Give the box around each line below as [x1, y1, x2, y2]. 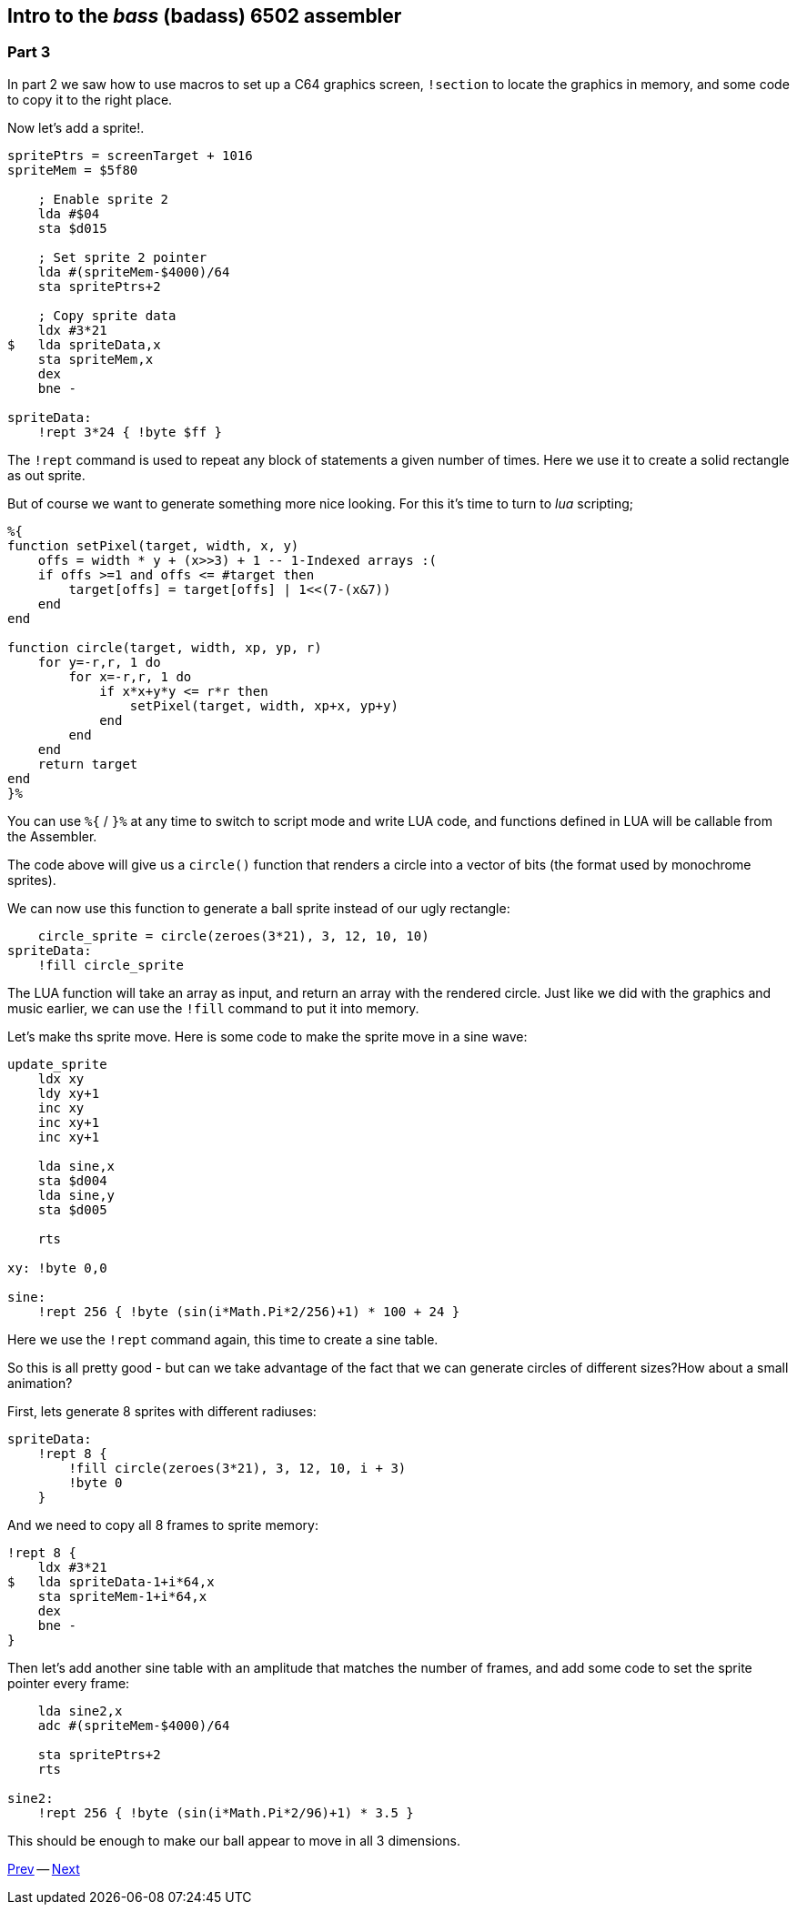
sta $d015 [37, 220, 107, 236]
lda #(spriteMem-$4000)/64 [37, 264, 230, 279]
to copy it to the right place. [7, 91, 173, 107]
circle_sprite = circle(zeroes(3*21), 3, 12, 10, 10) [37, 928, 429, 943]
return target [37, 756, 138, 771]
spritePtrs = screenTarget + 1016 [7, 147, 253, 163]
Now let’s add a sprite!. [7, 119, 145, 136]
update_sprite [7, 1056, 107, 1072]
